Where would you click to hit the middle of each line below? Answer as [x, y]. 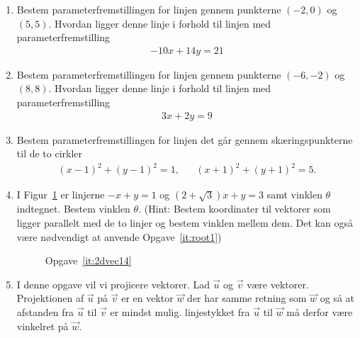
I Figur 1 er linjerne [61, 195]
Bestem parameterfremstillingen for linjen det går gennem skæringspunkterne [185, 139]
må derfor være [320, 311]
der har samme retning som [247, 298]
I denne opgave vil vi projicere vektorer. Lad [113, 284]
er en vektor [147, 298]
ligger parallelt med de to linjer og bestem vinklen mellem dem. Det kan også [185, 222]
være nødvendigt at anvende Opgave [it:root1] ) [119, 236]
